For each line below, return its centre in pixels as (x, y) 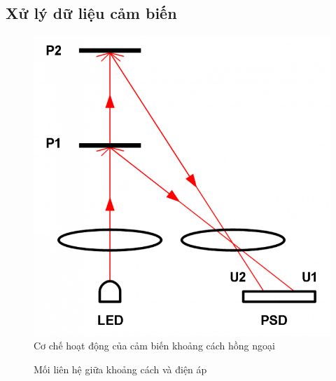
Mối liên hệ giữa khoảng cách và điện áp (120, 369)
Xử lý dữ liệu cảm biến (91, 13)
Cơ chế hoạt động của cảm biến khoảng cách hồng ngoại (154, 346)
